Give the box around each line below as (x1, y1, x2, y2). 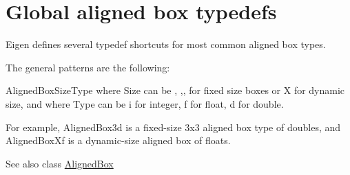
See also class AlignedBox (6, 156, 114, 170)
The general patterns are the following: (6, 60, 170, 74)
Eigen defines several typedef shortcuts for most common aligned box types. (6, 37, 326, 51)
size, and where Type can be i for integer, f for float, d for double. (6, 96, 284, 110)
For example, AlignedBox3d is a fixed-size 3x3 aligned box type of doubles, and (6, 119, 341, 134)
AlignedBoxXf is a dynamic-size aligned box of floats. (6, 133, 231, 148)
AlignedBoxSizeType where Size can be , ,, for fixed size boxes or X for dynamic (6, 83, 345, 97)
